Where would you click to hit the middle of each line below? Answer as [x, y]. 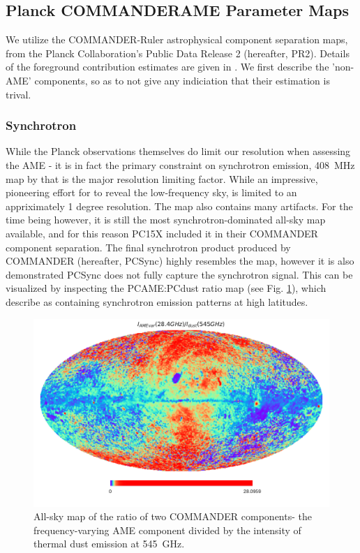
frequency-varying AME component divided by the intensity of [167, 530]
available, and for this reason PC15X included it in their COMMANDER [162, 233]
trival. [18, 94]
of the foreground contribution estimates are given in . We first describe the [167, 67]
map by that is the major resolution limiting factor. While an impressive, [162, 178]
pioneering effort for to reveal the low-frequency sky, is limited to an [151, 192]
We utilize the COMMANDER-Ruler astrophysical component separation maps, [177, 39]
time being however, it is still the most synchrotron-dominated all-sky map [166, 220]
